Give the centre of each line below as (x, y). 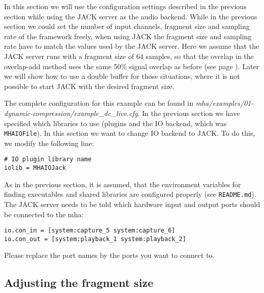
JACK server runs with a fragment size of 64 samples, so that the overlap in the (129, 56)
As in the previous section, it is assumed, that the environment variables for (123, 184)
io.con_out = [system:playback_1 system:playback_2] (95, 239)
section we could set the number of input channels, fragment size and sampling (127, 26)
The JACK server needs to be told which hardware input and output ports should (132, 204)
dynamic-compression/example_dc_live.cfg (71, 113)
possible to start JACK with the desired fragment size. (89, 86)
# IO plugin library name (48, 159)
